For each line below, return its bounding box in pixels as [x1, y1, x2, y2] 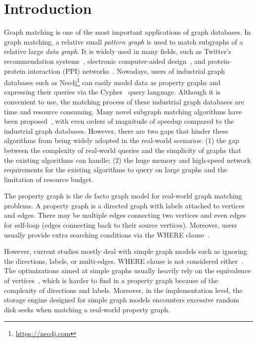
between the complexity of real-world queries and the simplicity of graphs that [4, 145, 242, 155]
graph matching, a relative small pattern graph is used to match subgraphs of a [4, 36, 243, 47]
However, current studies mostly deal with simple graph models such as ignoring [4, 246, 247, 256]
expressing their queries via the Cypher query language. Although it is [4, 87, 221, 97]
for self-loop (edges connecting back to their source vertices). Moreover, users [4, 220, 237, 230]
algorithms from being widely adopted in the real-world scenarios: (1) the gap [4, 135, 239, 146]
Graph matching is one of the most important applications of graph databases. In [4, 27, 251, 37]
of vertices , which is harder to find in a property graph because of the [4, 275, 218, 286]
